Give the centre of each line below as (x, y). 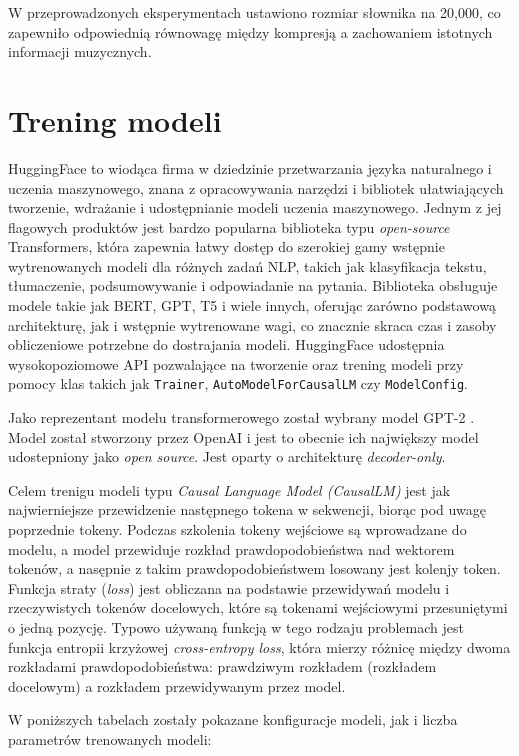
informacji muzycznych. (80, 51)
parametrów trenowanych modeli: (110, 739)
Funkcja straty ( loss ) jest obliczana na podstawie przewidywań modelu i (229, 587)
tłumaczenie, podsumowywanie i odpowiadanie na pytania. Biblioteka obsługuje (253, 285)
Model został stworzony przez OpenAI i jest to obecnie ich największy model (243, 436)
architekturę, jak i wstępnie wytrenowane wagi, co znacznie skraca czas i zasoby (252, 324)
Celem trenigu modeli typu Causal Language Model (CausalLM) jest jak (229, 489)
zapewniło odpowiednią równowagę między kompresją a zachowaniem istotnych (250, 31)
